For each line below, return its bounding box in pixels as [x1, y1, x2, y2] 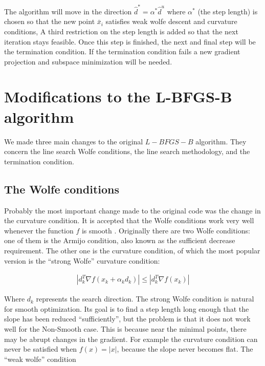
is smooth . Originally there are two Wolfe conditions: [81, 225, 250, 235]
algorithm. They [195, 136, 247, 146]
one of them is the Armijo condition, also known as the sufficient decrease [4, 235, 235, 246]
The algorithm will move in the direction [4, 6, 132, 16]
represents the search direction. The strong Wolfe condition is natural [36, 293, 254, 304]
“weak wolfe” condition [4, 353, 76, 364]
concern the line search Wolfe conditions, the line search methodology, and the [4, 146, 250, 157]
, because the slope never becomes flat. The [117, 343, 253, 354]
